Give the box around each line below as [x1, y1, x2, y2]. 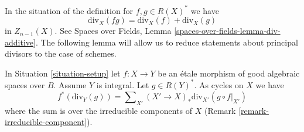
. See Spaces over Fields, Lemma [54, 25, 172, 37]
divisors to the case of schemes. [5, 47, 117, 60]
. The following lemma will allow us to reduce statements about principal [35, 36, 298, 48]
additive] [5, 36, 36, 48]
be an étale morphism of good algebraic [158, 67, 300, 79]
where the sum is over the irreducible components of [5, 104, 193, 116]
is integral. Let [96, 78, 149, 91]
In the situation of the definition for [5, 4, 134, 16]
